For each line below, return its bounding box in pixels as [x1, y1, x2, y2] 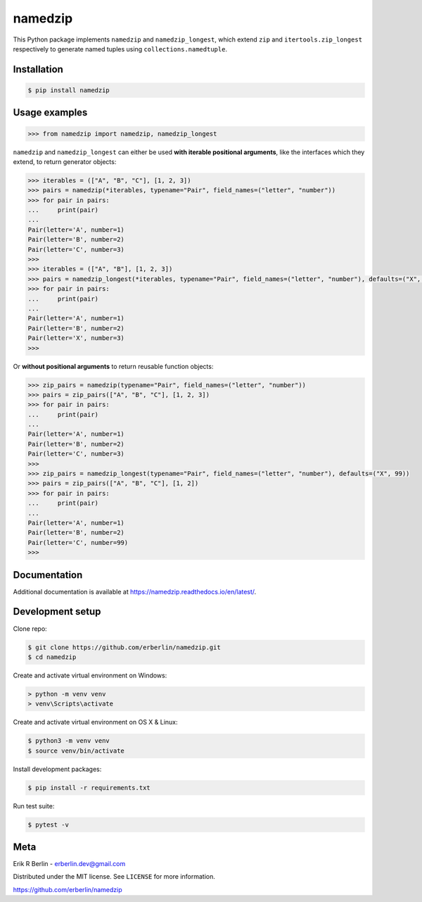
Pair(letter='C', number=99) [27, 539, 129, 546]
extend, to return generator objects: [13, 157, 117, 165]
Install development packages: [13, 765, 102, 773]
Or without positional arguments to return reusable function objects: [13, 362, 214, 370]
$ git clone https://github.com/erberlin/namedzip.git [27, 643, 221, 651]
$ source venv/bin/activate [27, 746, 124, 755]
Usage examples [13, 106, 88, 119]
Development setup [13, 606, 101, 618]
